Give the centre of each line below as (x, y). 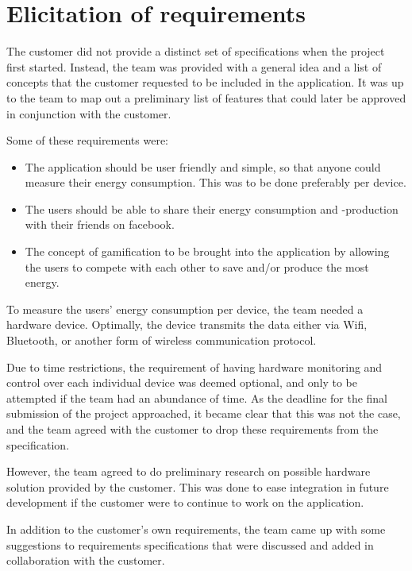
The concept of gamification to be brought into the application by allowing (207, 251)
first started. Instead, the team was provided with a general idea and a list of (194, 66)
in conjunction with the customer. (89, 113)
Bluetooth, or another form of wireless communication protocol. (162, 340)
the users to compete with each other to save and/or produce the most (197, 266)
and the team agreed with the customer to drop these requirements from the (193, 429)
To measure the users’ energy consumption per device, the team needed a (185, 309)
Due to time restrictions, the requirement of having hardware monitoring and (194, 367)
